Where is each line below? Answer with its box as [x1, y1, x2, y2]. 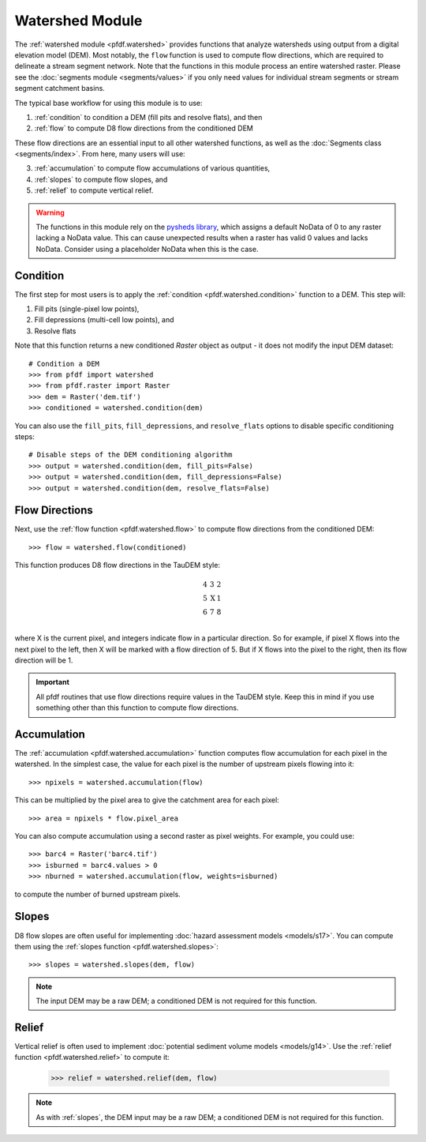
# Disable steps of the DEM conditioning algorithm [28, 450, 233, 460]
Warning [35, 208, 65, 217]
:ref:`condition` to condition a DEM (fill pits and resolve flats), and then [34, 112, 263, 122]
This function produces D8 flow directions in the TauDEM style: [14, 561, 221, 570]
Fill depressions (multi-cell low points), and [34, 315, 174, 325]
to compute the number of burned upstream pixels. [14, 889, 181, 899]
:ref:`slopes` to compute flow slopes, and [34, 175, 168, 184]
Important [35, 678, 70, 687]
